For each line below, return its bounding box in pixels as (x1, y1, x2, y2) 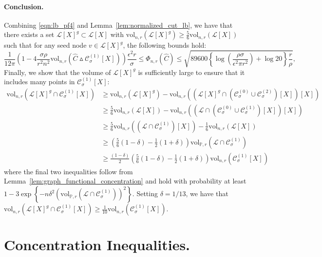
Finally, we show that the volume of (4, 67, 111, 77)
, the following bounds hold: (123, 40, 207, 50)
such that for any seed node (4, 40, 87, 50)
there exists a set (4, 29, 55, 39)
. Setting (132, 188, 158, 199)
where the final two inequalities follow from (4, 166, 133, 176)
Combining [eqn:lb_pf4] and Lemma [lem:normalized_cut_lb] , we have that (4, 19, 233, 30)
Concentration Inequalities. (4, 235, 190, 255)
